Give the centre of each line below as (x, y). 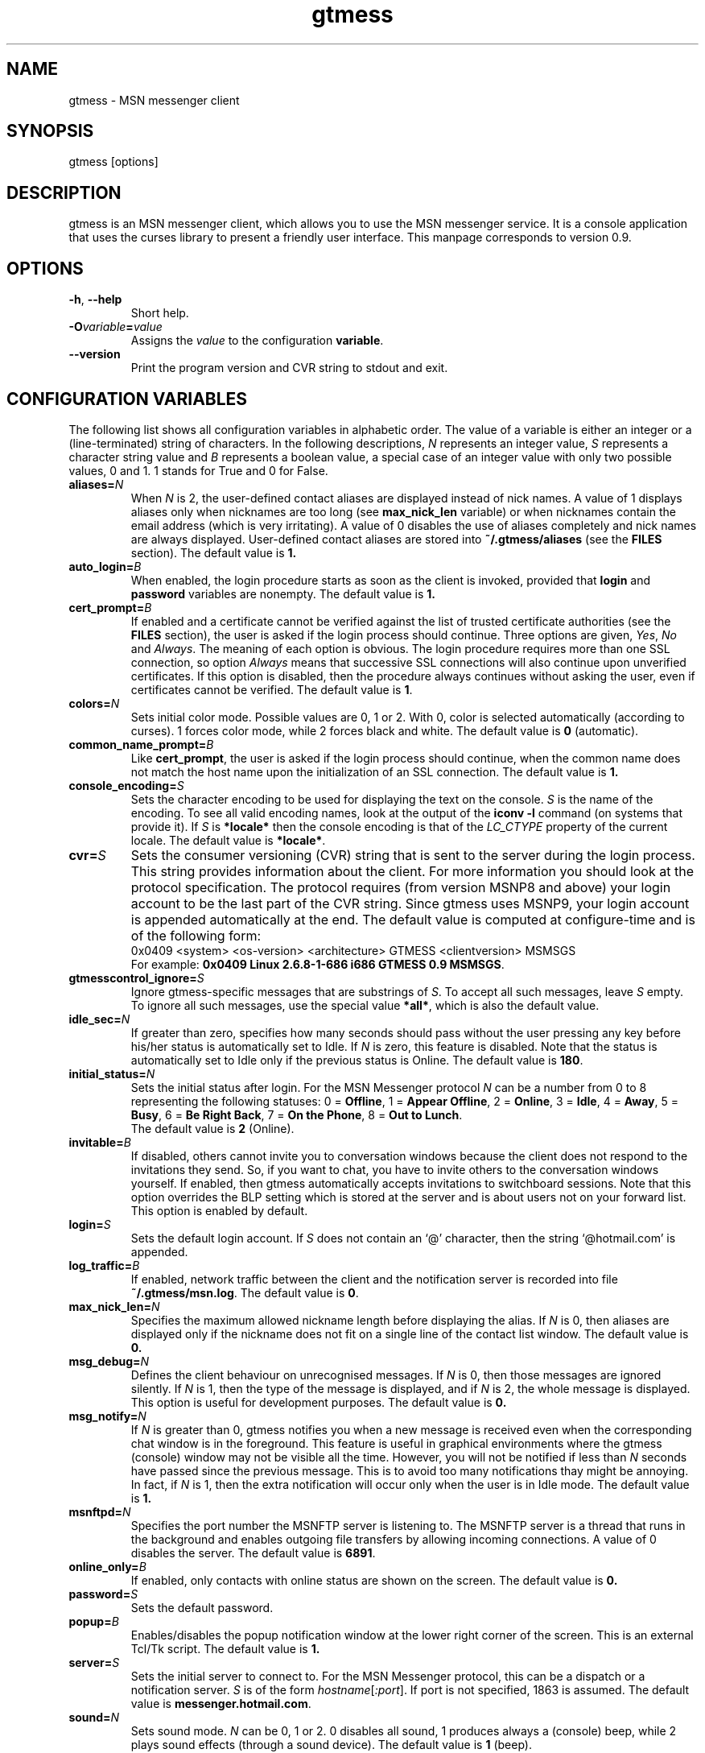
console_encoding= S (126, 785)
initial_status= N (112, 1073)
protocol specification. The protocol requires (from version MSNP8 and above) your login (401, 887)
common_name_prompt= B (141, 744)
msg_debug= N (109, 1361)
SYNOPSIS (50, 131)
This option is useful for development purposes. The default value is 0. (319, 1402)
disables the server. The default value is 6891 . (253, 1552)
